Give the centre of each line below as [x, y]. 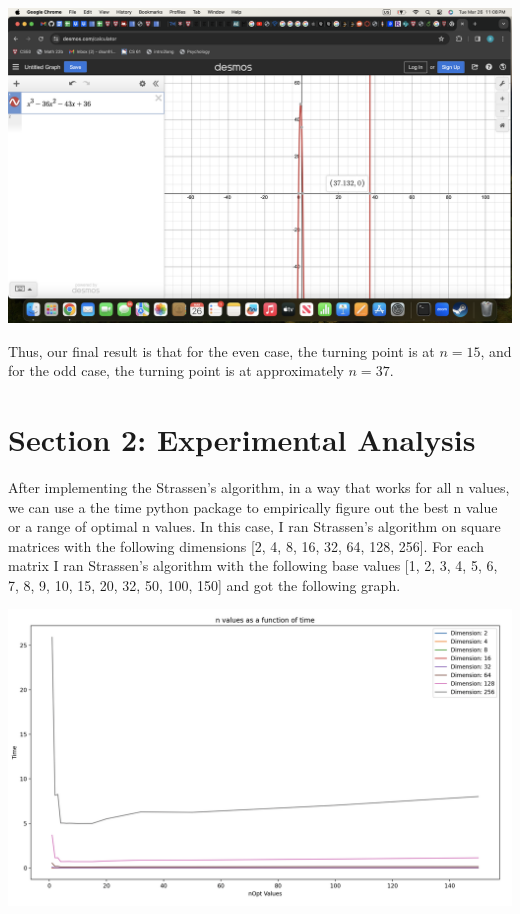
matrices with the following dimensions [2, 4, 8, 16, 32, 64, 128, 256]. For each [246, 545]
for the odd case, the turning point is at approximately [176, 370]
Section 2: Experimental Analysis [242, 438]
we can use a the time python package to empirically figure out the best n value [253, 506]
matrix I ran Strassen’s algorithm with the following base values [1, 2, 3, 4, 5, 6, [253, 565]
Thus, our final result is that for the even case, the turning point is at [221, 350]
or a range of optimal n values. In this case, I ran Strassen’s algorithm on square [254, 526]
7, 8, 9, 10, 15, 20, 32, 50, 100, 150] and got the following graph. [204, 584]
